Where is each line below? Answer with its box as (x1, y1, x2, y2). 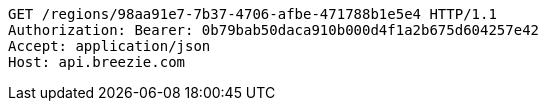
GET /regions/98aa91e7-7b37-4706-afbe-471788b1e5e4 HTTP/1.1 (8, 6, 497, 22)
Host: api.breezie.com (8, 54, 186, 70)
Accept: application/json (8, 38, 211, 54)
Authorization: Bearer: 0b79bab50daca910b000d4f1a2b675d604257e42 (8, 22, 540, 38)
